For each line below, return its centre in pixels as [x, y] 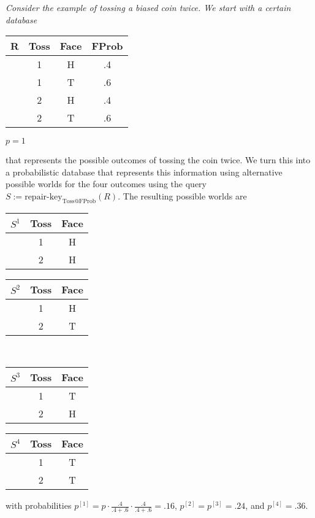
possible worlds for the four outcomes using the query [106, 184]
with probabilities [39, 505]
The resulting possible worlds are [185, 195]
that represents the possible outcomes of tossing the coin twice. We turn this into [158, 160]
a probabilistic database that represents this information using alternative [144, 172]
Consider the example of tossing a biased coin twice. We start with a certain [148, 7]
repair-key [44, 197]
